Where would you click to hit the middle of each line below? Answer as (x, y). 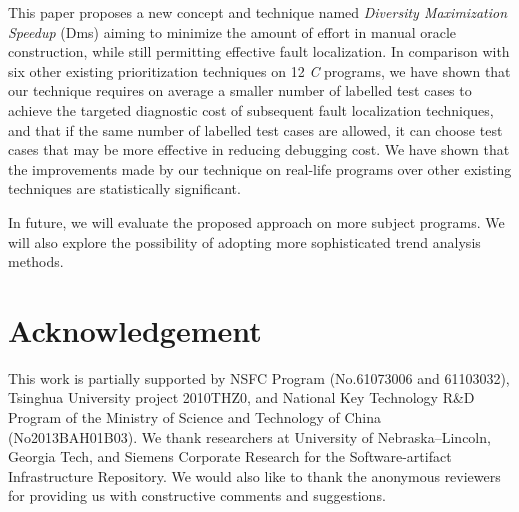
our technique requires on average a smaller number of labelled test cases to (240, 90)
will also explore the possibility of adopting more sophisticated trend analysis (244, 241)
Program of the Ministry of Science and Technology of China (194, 417)
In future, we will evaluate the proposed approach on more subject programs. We (256, 221)
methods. (36, 261)
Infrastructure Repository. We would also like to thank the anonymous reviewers (254, 475)
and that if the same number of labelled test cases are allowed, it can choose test (255, 129)
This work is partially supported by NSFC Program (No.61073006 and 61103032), (259, 377)
